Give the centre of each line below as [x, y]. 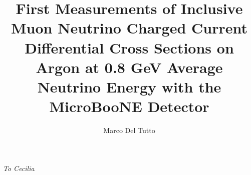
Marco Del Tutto [129, 130]
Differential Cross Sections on [129, 47]
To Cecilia [19, 168]
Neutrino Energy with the [129, 86]
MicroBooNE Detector [129, 106]
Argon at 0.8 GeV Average [129, 67]
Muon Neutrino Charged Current [129, 28]
